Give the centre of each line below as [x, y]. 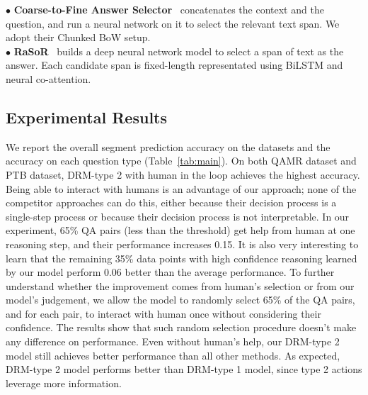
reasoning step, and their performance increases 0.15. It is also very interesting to [182, 244]
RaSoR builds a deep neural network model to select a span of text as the [179, 51]
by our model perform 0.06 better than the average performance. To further [170, 272]
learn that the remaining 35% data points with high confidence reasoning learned [182, 258]
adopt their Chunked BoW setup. [78, 37]
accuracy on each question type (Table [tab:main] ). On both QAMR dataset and [181, 161]
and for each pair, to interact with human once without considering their [163, 313]
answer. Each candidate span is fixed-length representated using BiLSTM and [174, 65]
